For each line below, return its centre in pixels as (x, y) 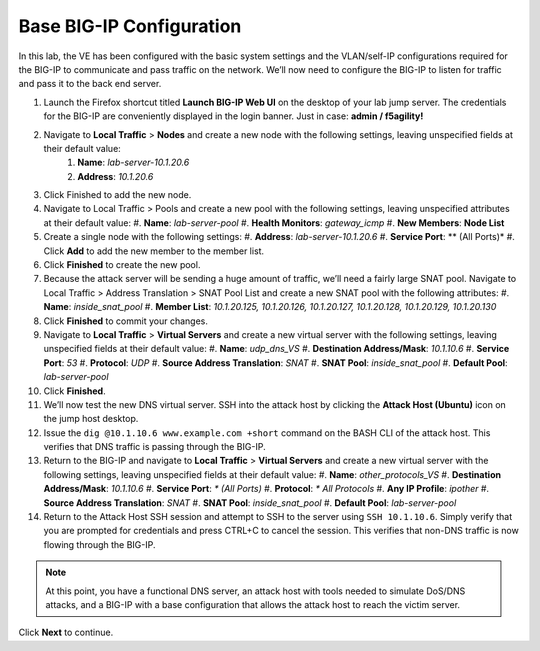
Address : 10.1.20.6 (115, 176)
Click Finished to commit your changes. (126, 321)
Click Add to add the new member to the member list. (154, 251)
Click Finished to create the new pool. (122, 265)
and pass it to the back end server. (90, 84)
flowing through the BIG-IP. (99, 544)
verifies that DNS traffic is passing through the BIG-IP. (154, 447)
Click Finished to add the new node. (117, 195)
